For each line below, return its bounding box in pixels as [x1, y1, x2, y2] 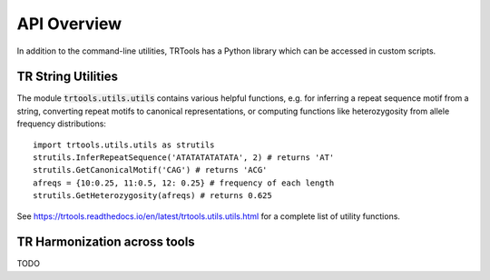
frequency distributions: [16, 118, 106, 129]
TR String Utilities [16, 69, 118, 85]
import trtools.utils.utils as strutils [33, 139, 215, 150]
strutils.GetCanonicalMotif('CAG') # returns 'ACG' [33, 165, 268, 175]
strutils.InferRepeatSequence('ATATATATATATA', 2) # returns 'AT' [33, 153, 335, 163]
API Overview [16, 14, 122, 34]
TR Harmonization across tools [16, 235, 195, 250]
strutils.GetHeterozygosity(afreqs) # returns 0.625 [33, 191, 272, 201]
